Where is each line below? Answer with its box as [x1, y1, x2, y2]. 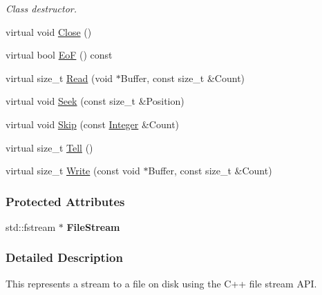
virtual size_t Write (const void [6, 163, 140, 178]
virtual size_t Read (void [6, 70, 113, 85]
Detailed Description [6, 249, 123, 266]
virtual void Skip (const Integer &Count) [6, 116, 180, 131]
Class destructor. [6, 1, 77, 15]
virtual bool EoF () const [6, 48, 113, 62]
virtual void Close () [6, 24, 92, 39]
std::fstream [6, 219, 56, 234]
